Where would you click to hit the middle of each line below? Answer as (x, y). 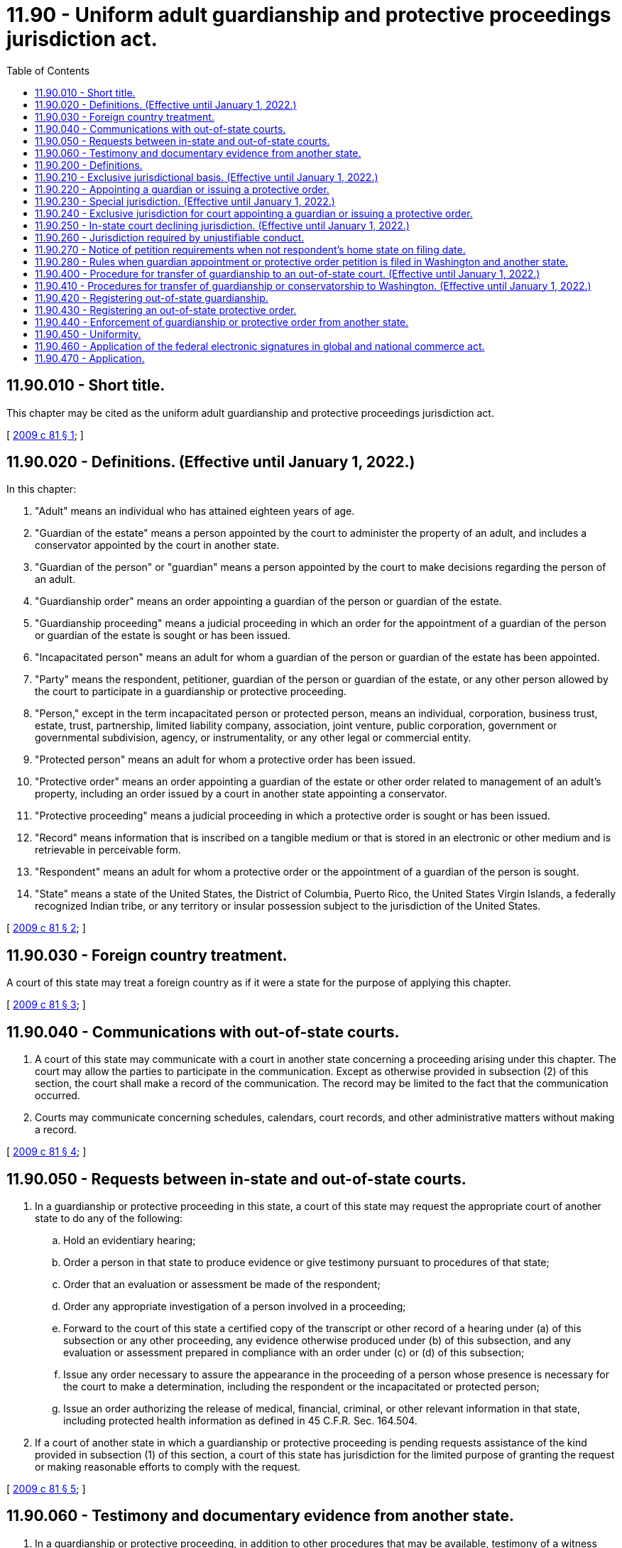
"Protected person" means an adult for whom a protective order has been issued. (225, 760)
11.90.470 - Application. (90, 358)
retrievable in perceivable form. (108, 850)
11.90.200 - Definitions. (89, 165)
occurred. (58, 1096)
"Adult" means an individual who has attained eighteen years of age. (195, 511)
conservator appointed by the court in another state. (157, 545)
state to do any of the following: (109, 1218)
